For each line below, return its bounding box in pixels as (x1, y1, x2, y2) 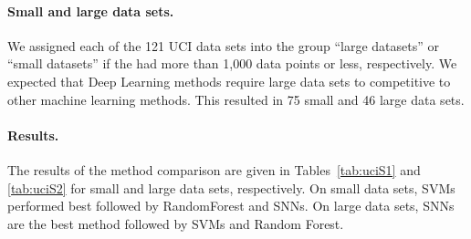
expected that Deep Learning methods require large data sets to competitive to (7, 71, 451, 90)
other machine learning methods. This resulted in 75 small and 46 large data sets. (7, 89, 465, 109)
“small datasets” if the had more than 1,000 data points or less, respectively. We (7, 54, 457, 73)
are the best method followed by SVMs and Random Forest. (7, 213, 344, 233)
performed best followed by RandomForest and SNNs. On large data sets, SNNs (7, 196, 455, 215)
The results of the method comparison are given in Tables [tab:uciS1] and (7, 160, 421, 179)
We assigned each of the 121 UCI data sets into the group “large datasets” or (7, 36, 440, 55)
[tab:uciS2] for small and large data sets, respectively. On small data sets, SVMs (7, 178, 455, 197)
